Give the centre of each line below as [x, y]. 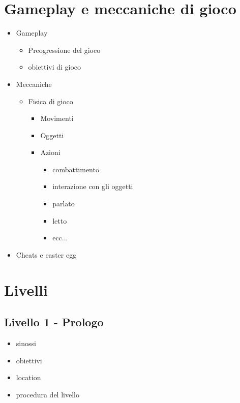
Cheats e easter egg [46, 254]
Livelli [26, 289]
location [28, 377]
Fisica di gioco [51, 101]
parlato [64, 204]
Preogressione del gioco [64, 50]
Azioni [50, 152]
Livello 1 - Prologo [54, 322]
